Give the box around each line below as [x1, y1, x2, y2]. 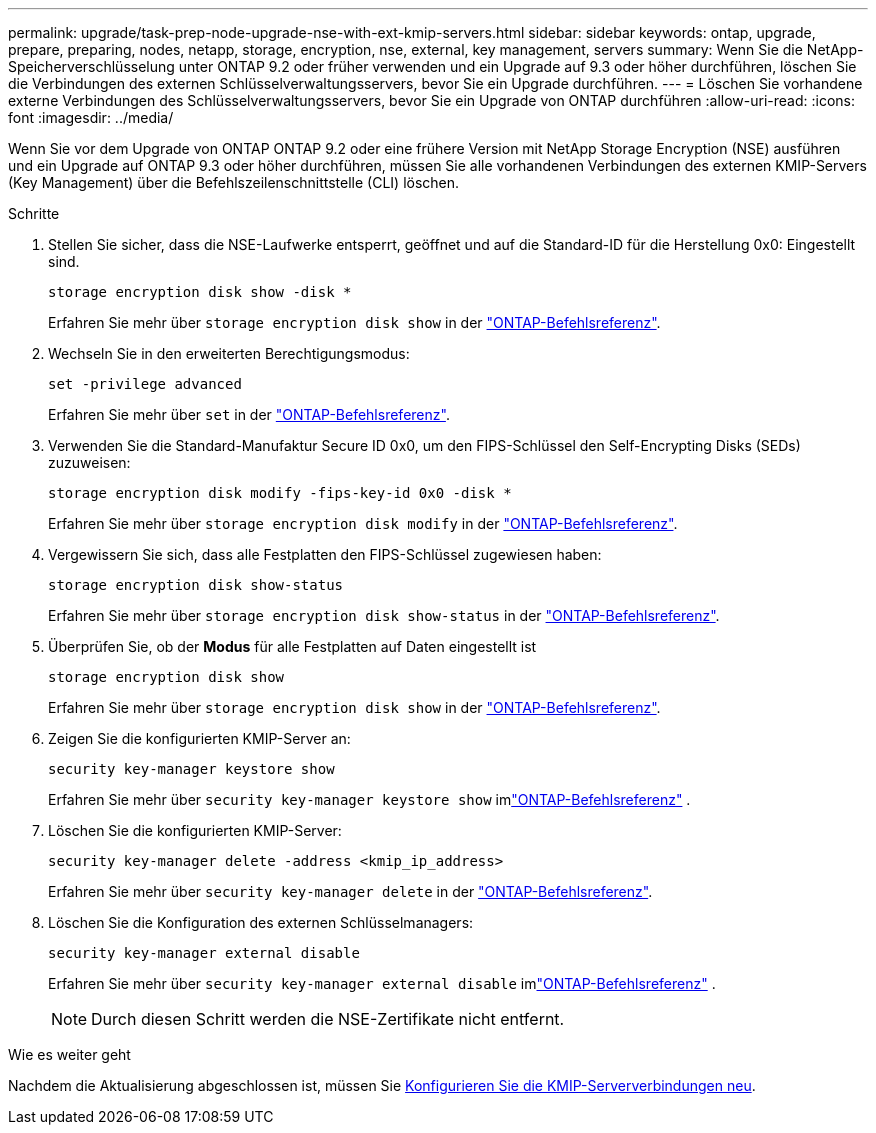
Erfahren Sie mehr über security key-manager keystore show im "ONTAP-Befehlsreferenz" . [48, 791, 691, 808]
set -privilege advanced [48, 376, 242, 392]
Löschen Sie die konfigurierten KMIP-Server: [48, 822, 342, 839]
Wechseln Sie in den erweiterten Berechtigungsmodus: [48, 345, 410, 362]
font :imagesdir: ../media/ [8, 109, 174, 126]
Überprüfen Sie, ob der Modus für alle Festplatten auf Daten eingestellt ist [48, 638, 537, 655]
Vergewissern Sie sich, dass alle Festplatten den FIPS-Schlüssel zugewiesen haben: [48, 546, 602, 563]
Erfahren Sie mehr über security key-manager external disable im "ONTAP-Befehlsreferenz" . [48, 975, 716, 992]
